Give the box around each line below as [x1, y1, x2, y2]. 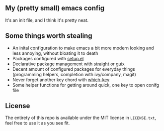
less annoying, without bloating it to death [12, 50, 98, 56]
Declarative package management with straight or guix [12, 61, 125, 67]
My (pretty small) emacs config [5, 4, 105, 12]
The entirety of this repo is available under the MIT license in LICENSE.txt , [5, 115, 157, 121]
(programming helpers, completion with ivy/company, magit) [12, 71, 137, 77]
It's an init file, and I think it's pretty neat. [5, 17, 88, 23]
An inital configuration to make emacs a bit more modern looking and [12, 45, 154, 51]
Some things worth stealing [5, 32, 92, 40]
